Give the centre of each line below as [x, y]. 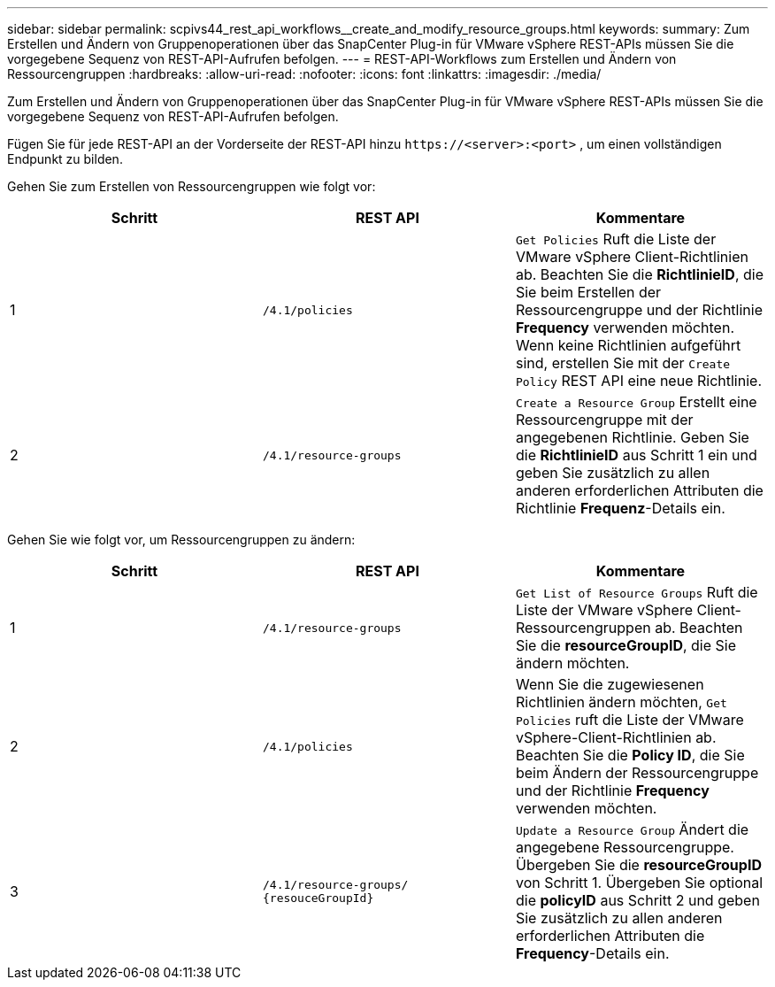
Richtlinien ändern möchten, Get [621, 702]
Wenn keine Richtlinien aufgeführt [628, 345]
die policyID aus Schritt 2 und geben [637, 900]
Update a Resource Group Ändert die [632, 829]
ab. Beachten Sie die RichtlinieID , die [640, 274]
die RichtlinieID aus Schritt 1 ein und [636, 455]
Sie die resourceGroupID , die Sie [626, 645]
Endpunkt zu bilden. [65, 159]
